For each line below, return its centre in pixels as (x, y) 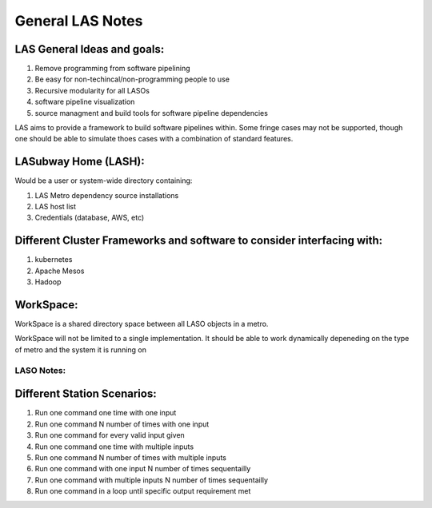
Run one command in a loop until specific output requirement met (143, 491)
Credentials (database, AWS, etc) (90, 218)
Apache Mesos (60, 271)
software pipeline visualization (85, 102)
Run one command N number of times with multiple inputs (131, 457)
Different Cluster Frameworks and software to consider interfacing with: (199, 241)
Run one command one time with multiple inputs (114, 446)
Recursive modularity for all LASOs (92, 90)
